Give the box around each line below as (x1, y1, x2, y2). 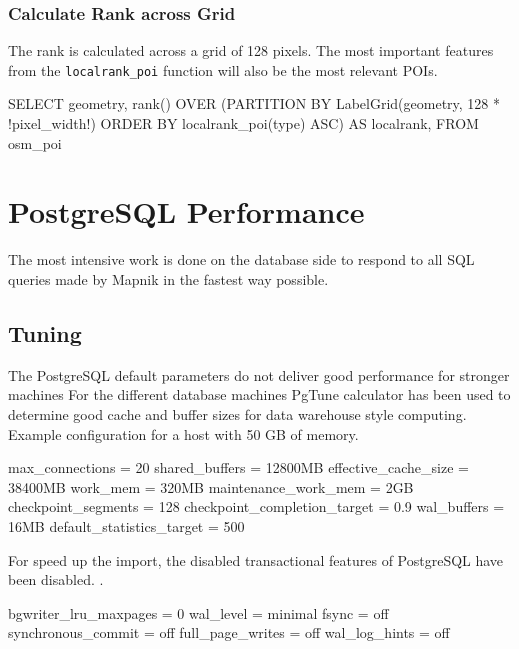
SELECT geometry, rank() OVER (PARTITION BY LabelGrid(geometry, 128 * (8, 93, 501, 114)
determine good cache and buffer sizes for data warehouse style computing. (8, 403, 467, 424)
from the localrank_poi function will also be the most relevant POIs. (8, 59, 438, 80)
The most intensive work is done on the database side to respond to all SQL (8, 249, 475, 270)
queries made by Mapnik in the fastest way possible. (8, 268, 329, 289)
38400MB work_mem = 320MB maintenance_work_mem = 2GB (8, 476, 414, 497)
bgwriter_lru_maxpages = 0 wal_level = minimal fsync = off (8, 602, 389, 623)
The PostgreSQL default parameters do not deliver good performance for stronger (8, 364, 510, 385)
